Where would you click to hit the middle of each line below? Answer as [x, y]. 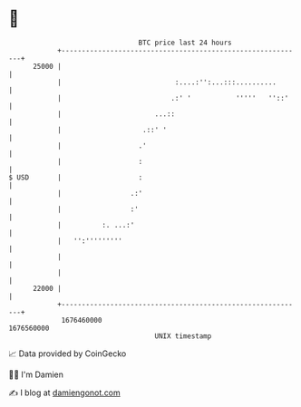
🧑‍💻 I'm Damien [36, 374]
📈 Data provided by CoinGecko [68, 354]
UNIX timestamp [183, 336]
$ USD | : [76, 177]
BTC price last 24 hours [185, 43]
